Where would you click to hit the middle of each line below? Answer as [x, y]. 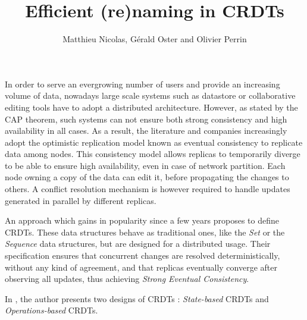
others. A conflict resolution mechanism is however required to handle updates [148, 189]
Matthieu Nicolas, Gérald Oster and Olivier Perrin [155, 39]
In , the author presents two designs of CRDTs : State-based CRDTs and [137, 298]
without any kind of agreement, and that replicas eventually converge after [141, 267]
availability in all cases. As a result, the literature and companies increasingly [146, 131]
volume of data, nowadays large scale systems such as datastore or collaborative [150, 95]
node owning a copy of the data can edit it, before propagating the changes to [147, 177]
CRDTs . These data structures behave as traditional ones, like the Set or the [145, 232]
